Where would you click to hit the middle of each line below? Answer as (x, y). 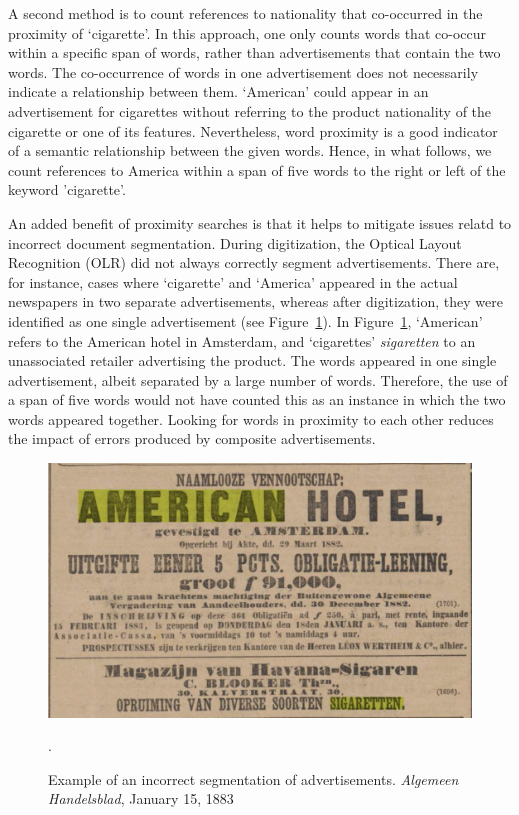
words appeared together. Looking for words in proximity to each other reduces (251, 418)
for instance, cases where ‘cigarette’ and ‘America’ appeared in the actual (233, 281)
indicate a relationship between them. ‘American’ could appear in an (218, 91)
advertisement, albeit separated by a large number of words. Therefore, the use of (258, 379)
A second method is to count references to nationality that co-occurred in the (245, 13)
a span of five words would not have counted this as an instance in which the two (257, 399)
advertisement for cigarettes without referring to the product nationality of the (250, 110)
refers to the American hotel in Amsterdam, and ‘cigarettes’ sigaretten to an (242, 340)
